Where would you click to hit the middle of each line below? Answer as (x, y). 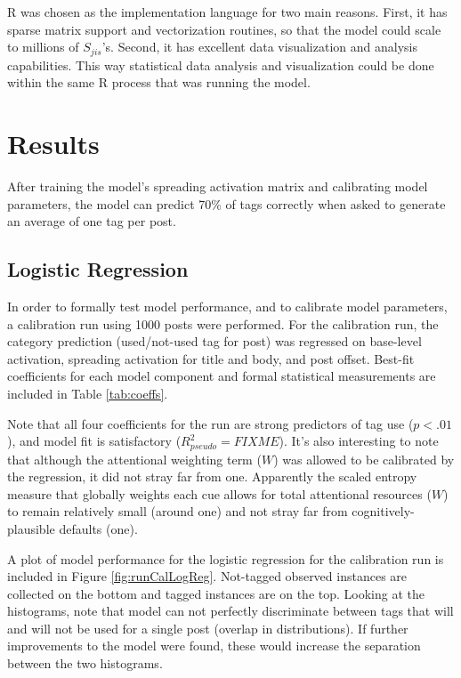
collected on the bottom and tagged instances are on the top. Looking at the (216, 593)
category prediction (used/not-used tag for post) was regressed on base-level (214, 341)
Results (53, 144)
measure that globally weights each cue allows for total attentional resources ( (219, 493)
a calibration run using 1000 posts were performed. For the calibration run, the (223, 323)
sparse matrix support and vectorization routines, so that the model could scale (224, 29)
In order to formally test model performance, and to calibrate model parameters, (227, 306)
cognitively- (383, 511)
